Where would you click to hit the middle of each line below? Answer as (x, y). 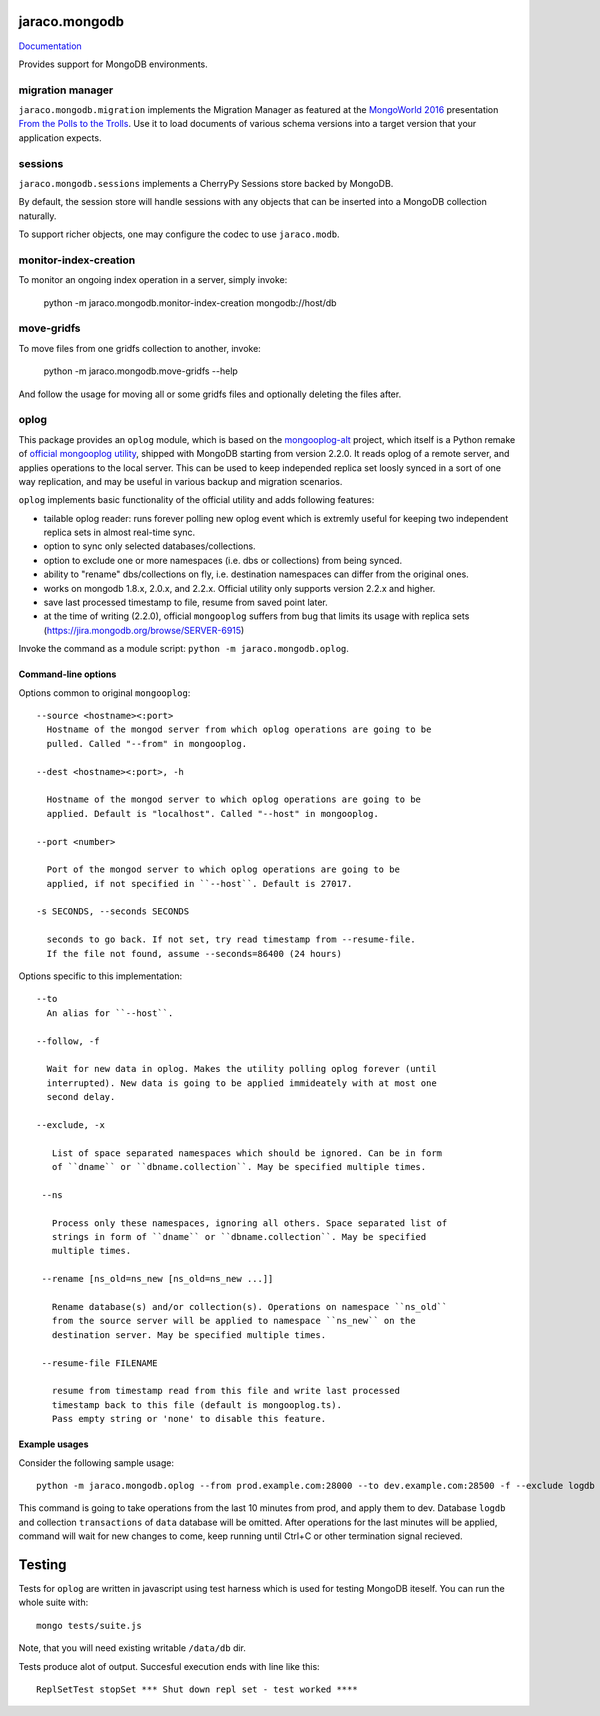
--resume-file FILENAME (99, 1363)
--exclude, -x (70, 1124)
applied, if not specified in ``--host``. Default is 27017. (199, 883)
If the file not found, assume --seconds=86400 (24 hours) (194, 953)
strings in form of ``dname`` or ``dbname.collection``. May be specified (239, 1237)
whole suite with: (53, 1602)
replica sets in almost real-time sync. (119, 532)
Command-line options (67, 674)
